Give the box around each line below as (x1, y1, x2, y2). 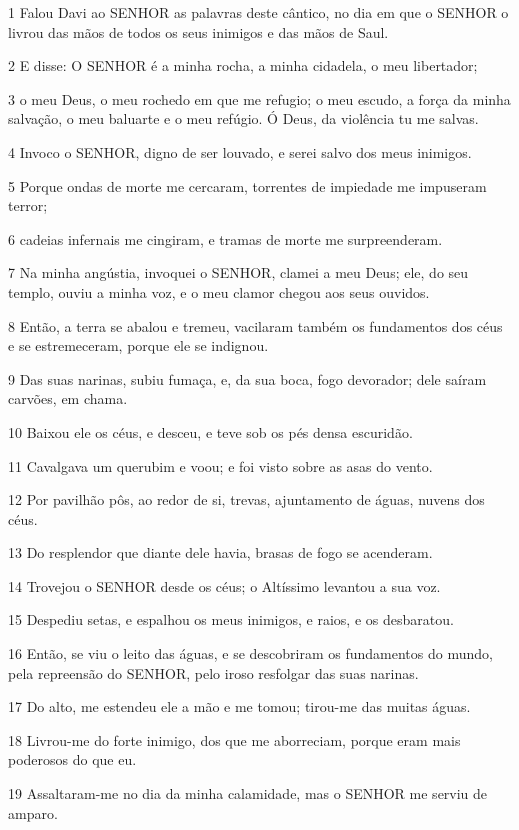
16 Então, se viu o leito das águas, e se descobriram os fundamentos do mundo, (8, 643, 493, 664)
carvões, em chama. (8, 388, 128, 409)
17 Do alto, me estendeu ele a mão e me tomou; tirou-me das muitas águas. (8, 696, 471, 717)
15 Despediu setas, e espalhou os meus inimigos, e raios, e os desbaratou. (8, 609, 454, 630)
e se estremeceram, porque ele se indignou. (8, 335, 269, 356)
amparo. (8, 802, 58, 823)
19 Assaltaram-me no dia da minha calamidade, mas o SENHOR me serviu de (8, 783, 488, 804)
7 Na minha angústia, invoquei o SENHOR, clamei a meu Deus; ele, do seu (8, 262, 469, 283)
